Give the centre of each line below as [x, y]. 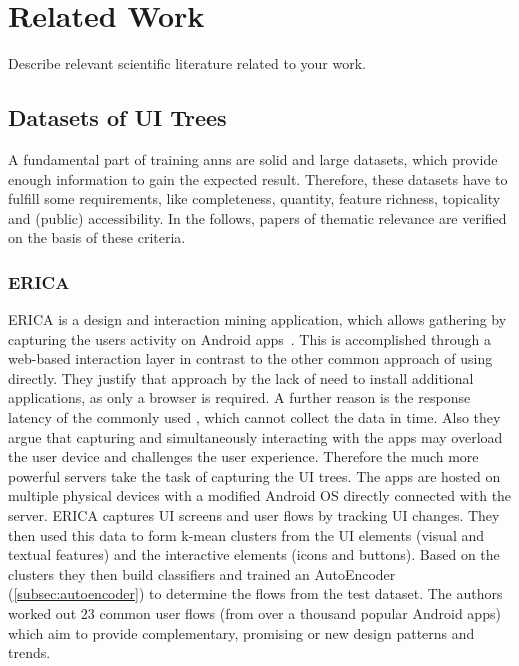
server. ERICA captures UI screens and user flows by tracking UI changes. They [254, 515]
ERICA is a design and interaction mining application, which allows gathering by [257, 319]
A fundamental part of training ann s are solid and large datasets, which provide [253, 158]
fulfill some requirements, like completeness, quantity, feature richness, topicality [254, 198]
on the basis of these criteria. [97, 237]
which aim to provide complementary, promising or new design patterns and [241, 632]
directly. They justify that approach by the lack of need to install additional [241, 377]
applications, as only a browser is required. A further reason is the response [239, 397]
